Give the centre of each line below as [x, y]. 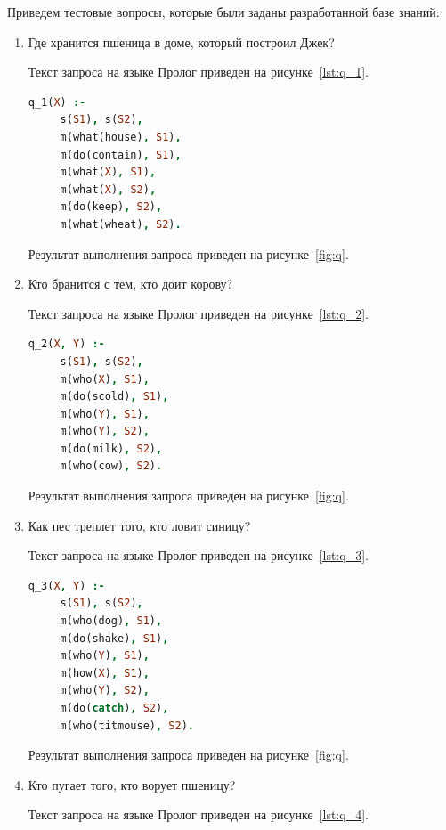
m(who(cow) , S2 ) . [111, 466]
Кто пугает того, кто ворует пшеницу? [132, 784]
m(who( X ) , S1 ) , [105, 379]
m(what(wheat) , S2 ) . [121, 224]
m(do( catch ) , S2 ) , [114, 708]
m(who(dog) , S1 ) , [111, 621]
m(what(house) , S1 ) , [121, 137]
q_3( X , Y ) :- [66, 586]
